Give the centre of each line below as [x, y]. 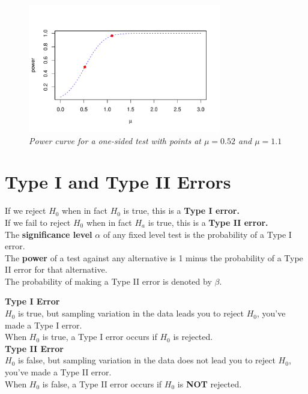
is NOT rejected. [210, 383]
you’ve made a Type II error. [58, 372]
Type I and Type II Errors [118, 182]
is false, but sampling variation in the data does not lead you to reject [146, 360]
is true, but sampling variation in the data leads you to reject [131, 313]
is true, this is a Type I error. [181, 211]
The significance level [49, 234]
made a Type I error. [44, 325]
